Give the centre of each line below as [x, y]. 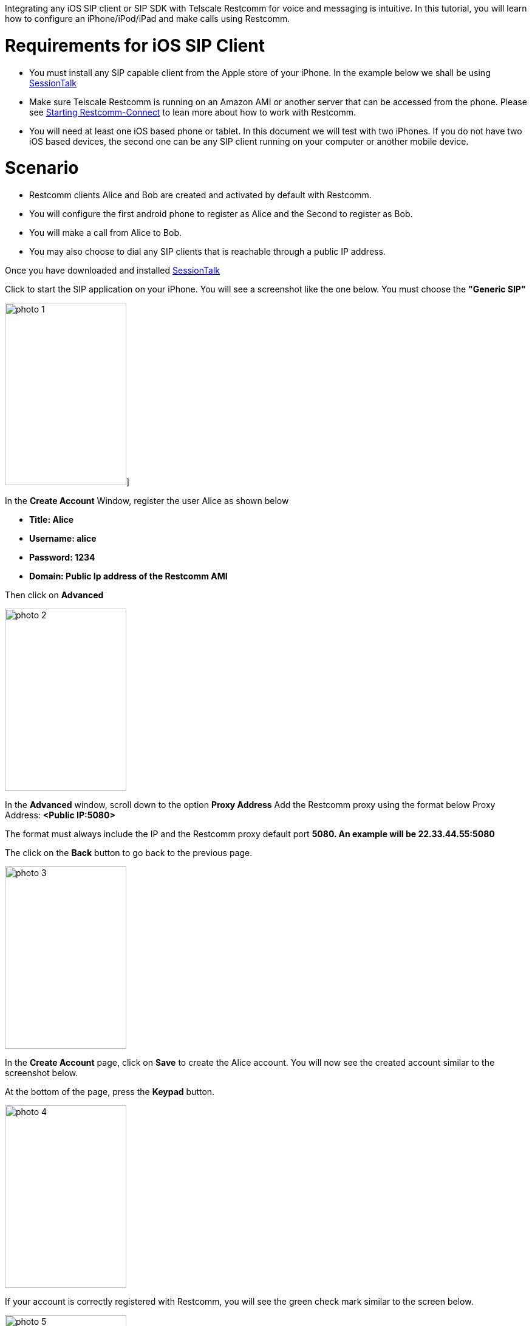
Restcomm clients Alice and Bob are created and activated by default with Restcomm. [200, 195]
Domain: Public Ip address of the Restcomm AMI [128, 576]
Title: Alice [52, 520]
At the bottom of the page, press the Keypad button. [110, 1092]
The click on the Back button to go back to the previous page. [129, 853]
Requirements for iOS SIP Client [135, 45]
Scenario [42, 168]
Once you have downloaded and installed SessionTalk [113, 270]
